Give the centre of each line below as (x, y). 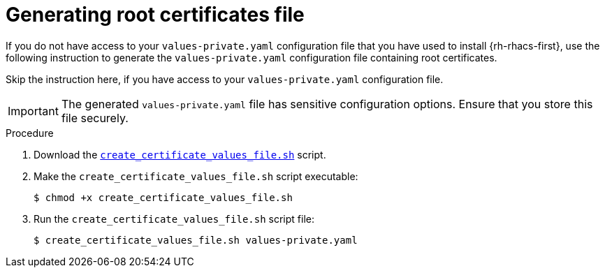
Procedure (30, 133)
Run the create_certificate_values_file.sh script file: (174, 219)
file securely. (95, 118)
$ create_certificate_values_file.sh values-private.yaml (196, 240)
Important (33, 111)
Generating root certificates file (155, 15)
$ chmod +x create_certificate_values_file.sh (163, 197)
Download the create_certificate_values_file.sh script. (180, 154)
